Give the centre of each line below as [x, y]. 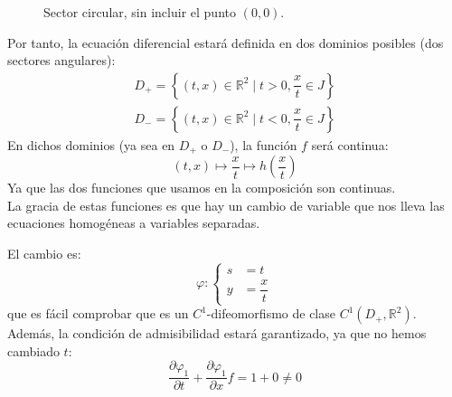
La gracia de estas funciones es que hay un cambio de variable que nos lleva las [226, 205]
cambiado [33, 350]
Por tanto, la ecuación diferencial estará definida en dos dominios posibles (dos [226, 42]
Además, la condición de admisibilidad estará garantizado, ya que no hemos [217, 333]
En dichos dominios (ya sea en [91, 144]
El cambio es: [44, 254]
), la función [264, 144]
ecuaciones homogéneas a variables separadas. [134, 223]
